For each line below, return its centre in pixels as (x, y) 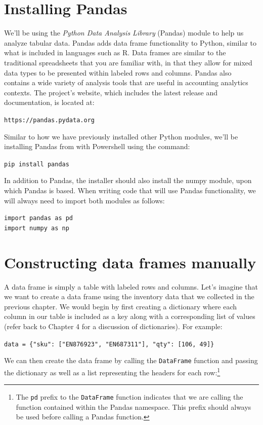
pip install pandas (37, 164)
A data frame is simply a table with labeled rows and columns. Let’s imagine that (131, 286)
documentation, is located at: (49, 102)
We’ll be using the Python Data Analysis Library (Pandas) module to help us (124, 33)
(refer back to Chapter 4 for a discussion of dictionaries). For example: (113, 326)
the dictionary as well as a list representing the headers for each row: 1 (112, 371)
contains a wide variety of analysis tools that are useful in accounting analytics (126, 82)
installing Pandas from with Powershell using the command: (97, 146)
